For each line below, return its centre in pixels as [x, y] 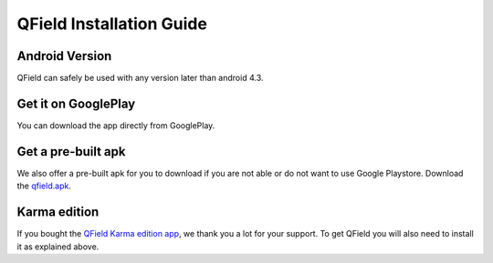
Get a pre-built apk [71, 152]
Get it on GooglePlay [76, 103]
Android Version [64, 56]
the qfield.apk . [44, 186]
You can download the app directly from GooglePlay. [116, 125]
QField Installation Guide [112, 24]
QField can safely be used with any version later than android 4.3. [140, 78]
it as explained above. [58, 247]
